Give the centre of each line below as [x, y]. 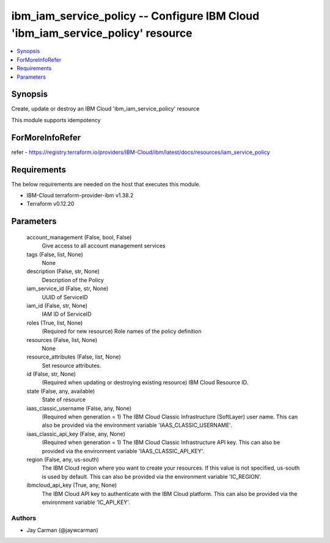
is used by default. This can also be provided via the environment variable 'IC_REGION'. [152, 476]
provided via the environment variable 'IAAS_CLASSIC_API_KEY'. [123, 451]
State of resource [64, 399]
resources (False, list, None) [62, 340]
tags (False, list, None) [55, 254]
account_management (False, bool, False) [79, 237]
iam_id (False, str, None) [57, 305]
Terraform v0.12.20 [50, 204]
